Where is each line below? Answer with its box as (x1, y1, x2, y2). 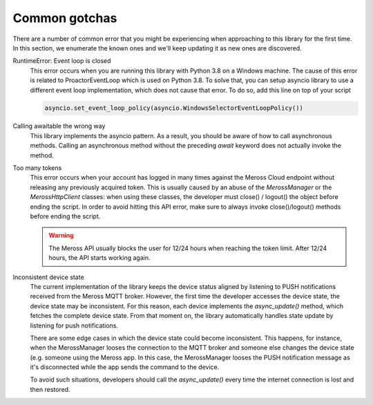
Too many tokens (12, 164, 62, 172)
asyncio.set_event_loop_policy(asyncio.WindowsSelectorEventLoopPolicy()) (44, 104, 304, 112)
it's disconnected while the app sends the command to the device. (30, 363, 220, 371)
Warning (48, 232, 74, 240)
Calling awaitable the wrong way (12, 122, 106, 131)
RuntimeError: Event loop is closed (12, 57, 111, 65)
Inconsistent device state (12, 273, 84, 281)
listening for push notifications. (30, 321, 119, 330)
